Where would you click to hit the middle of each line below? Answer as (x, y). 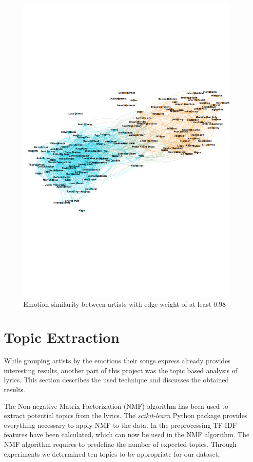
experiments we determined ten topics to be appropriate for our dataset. (112, 453)
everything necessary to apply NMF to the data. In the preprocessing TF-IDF (121, 425)
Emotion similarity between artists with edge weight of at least (117, 304)
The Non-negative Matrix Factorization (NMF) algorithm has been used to (116, 406)
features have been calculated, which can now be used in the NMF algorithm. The (127, 434)
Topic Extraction (62, 337)
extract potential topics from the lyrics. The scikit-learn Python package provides (126, 415)
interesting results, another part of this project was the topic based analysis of (121, 370)
